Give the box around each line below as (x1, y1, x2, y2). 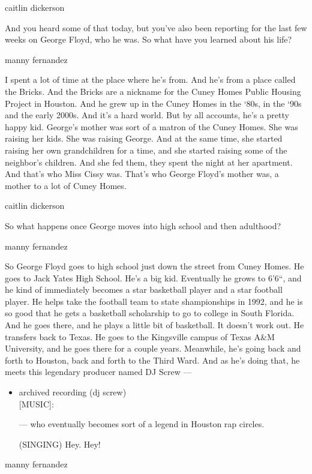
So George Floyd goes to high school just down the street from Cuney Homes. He (5, 260, 304, 272)
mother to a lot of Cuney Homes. (5, 179, 127, 191)
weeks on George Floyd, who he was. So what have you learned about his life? (5, 33, 292, 46)
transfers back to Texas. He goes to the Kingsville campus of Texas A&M (5, 330, 275, 343)
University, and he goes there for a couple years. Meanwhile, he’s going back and (5, 342, 301, 355)
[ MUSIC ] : (19, 397, 54, 410)
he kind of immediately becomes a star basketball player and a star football (5, 283, 283, 296)
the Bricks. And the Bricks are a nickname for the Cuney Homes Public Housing (5, 85, 301, 97)
